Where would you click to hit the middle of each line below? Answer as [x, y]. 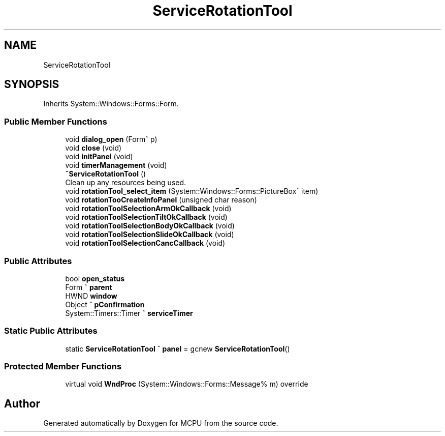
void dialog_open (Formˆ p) [111, 139]
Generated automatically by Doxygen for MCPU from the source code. [161, 423]
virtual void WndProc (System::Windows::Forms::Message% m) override [187, 384]
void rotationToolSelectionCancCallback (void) [145, 243]
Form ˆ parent [89, 287]
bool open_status [95, 278]
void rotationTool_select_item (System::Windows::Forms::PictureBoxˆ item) [192, 191]
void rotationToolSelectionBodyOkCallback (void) [150, 226]
